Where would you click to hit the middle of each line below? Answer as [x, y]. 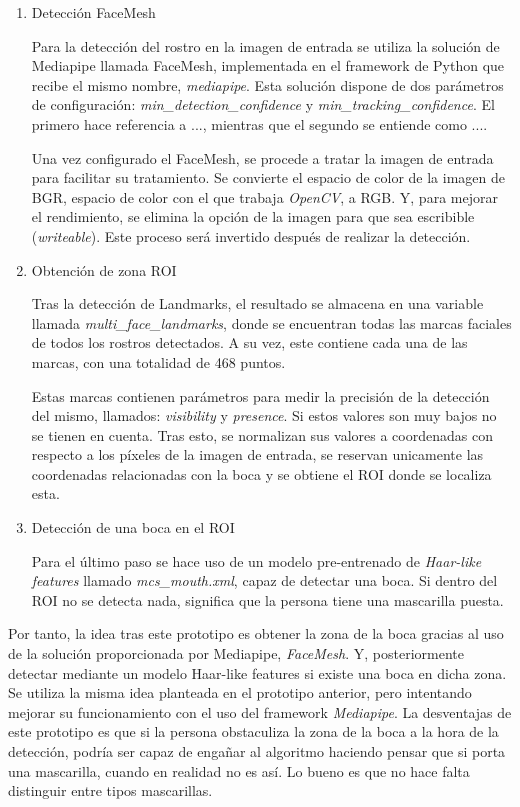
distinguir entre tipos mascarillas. [110, 790]
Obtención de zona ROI [104, 269]
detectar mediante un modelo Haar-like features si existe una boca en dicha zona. [257, 672]
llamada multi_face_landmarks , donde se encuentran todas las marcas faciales [271, 322]
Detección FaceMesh [93, 12]
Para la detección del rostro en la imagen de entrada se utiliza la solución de [265, 45]
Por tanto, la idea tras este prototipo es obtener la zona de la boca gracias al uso [256, 633]
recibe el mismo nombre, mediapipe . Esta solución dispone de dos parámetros [267, 84]
